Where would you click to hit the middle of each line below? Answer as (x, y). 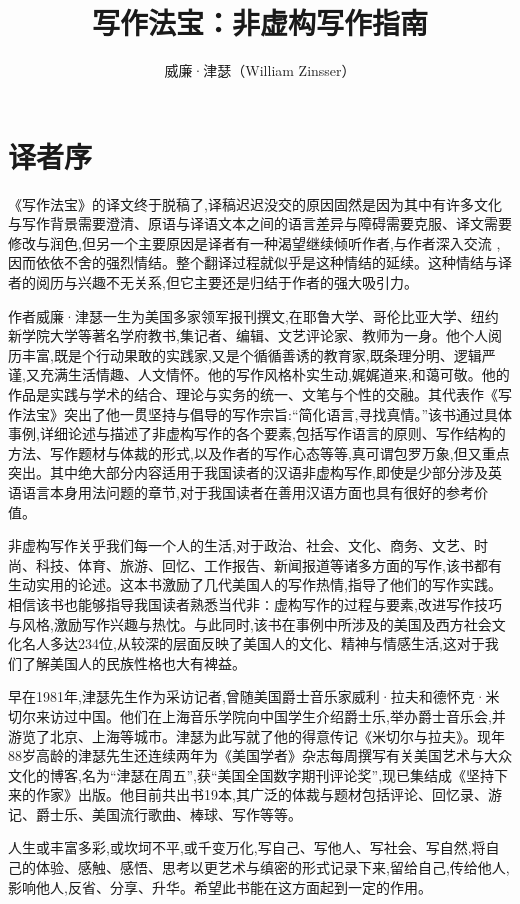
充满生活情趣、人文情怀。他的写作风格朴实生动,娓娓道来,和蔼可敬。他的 (274, 374)
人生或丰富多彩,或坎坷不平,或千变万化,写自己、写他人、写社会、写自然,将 (247, 847)
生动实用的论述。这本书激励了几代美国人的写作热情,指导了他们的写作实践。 (255, 584)
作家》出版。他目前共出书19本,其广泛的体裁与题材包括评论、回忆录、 (261, 794)
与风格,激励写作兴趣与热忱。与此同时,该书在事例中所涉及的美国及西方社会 (250, 623)
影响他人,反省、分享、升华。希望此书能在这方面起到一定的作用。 (220, 886)
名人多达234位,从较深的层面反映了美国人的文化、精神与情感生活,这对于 (253, 643)
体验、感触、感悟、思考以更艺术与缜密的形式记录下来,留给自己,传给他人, (272, 867)
